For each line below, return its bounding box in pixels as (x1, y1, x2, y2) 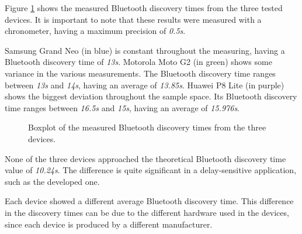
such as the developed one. (5, 175, 100, 187)
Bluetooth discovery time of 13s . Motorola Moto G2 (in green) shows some (5, 56, 272, 68)
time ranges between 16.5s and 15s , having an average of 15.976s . (5, 101, 240, 113)
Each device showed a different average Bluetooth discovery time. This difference (5, 195, 294, 207)
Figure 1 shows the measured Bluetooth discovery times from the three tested (5, 2, 283, 13)
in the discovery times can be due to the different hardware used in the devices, (5, 206, 289, 218)
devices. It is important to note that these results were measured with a (5, 13, 262, 25)
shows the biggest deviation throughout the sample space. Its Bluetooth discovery (5, 90, 297, 102)
